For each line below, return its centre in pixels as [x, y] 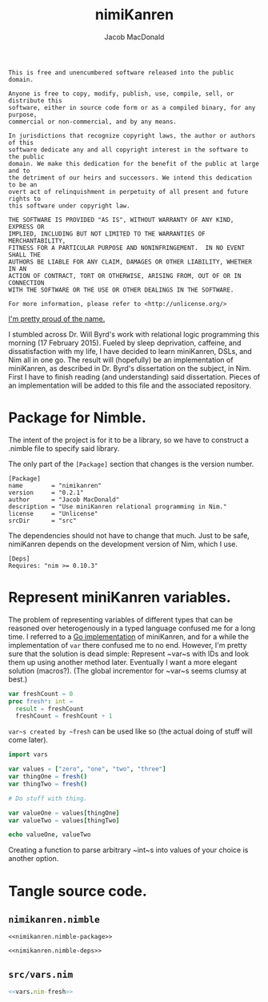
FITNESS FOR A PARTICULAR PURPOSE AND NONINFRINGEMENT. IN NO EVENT [127, 247]
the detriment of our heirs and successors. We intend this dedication [130, 178]
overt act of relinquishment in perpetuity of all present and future [128, 191]
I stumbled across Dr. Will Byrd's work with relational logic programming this [134, 334]
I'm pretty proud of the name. [57, 319]
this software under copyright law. [69, 206]
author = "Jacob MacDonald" [64, 499]
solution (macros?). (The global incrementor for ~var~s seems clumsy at [128, 670]
